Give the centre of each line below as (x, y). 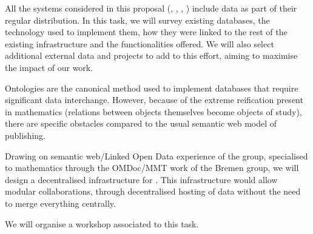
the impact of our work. (49, 67)
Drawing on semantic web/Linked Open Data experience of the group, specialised (156, 155)
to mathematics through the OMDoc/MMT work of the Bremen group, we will (152, 168)
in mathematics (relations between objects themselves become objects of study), (153, 111)
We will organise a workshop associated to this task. (102, 223)
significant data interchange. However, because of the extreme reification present (154, 100)
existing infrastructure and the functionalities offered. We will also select (140, 43)
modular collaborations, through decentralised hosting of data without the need (153, 191)
